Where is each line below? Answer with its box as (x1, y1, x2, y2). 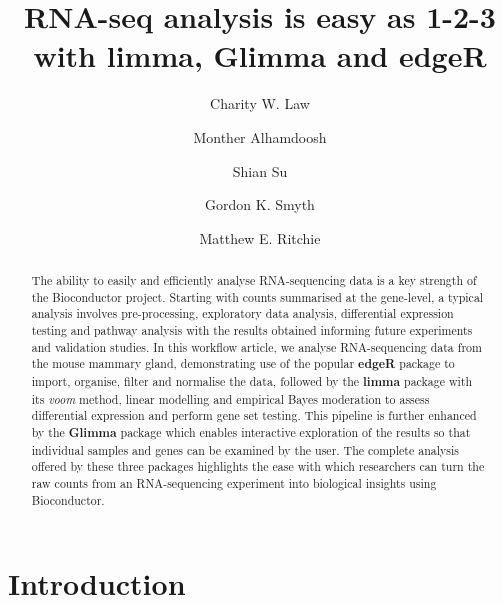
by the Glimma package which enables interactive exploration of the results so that (31, 423, 471, 441)
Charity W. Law (210, 93, 310, 114)
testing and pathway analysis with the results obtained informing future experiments (31, 322, 473, 339)
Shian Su (232, 160, 288, 181)
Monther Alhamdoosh (193, 126, 327, 147)
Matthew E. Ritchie (199, 227, 321, 248)
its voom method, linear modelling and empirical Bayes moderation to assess (31, 390, 430, 407)
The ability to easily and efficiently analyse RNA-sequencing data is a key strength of (31, 272, 477, 289)
